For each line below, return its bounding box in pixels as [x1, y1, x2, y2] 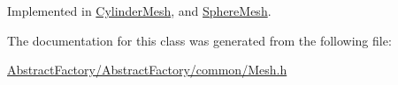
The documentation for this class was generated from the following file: [7, 31, 392, 49]
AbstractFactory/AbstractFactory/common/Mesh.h [7, 60, 287, 79]
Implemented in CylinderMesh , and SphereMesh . [7, 2, 272, 19]
